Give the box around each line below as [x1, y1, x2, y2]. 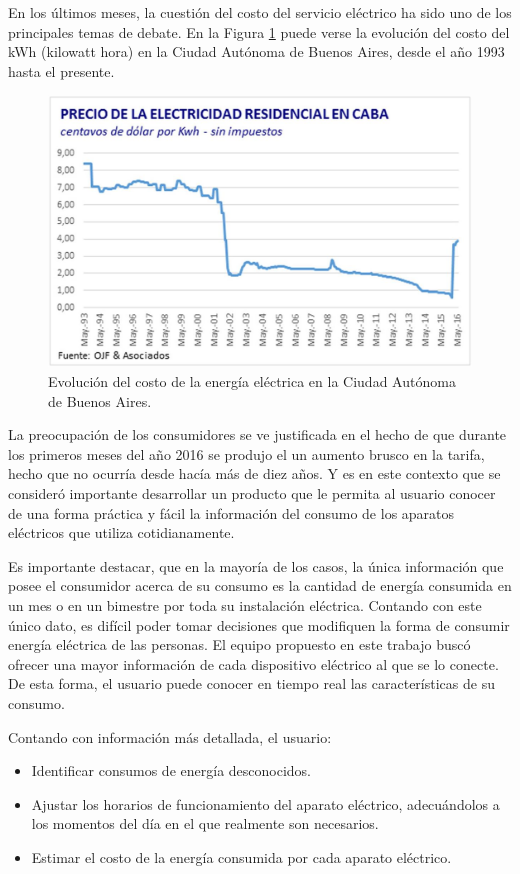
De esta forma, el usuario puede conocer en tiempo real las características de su [8, 673, 495, 694]
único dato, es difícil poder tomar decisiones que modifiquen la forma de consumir [8, 614, 510, 635]
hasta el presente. [8, 60, 115, 81]
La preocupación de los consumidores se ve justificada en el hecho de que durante [8, 424, 507, 445]
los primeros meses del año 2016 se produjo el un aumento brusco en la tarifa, [8, 443, 485, 464]
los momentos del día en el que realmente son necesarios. [31, 813, 379, 834]
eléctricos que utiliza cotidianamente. [8, 522, 235, 543]
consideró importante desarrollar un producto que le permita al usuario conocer [8, 482, 496, 503]
